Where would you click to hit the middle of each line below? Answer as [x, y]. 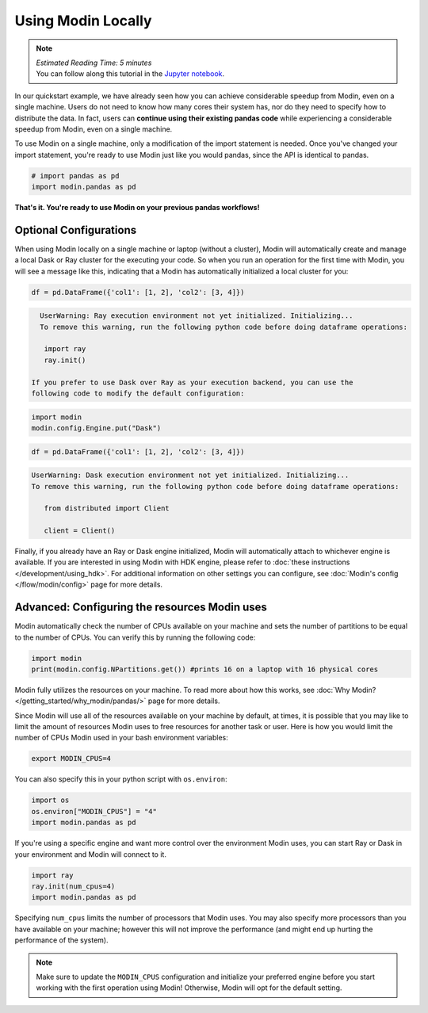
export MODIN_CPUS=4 [71, 759]
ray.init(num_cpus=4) [73, 886]
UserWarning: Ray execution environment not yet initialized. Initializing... [197, 316]
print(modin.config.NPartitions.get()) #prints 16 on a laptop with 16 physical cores [205, 669]
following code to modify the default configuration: [138, 394]
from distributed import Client [107, 508]
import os [50, 800]
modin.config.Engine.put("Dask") [96, 428]
